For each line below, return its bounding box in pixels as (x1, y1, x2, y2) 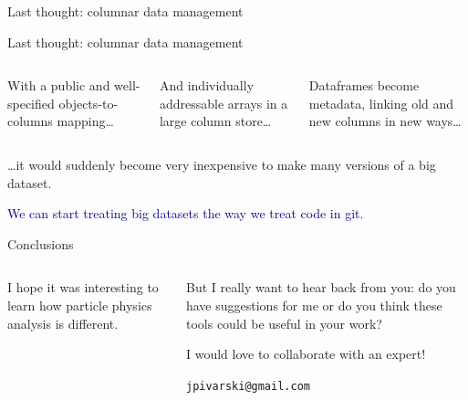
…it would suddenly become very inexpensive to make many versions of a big (7, 154, 436, 174)
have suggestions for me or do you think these (185, 295, 442, 314)
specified (7, 93, 55, 112)
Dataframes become (308, 76, 420, 95)
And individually (159, 76, 255, 95)
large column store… (159, 111, 272, 131)
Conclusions (7, 234, 74, 253)
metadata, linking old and (308, 93, 454, 112)
